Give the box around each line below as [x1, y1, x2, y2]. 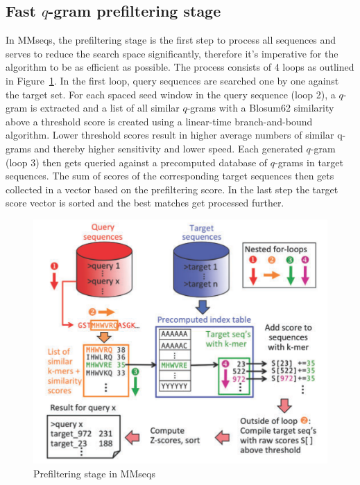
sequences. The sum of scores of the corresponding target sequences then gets [6, 168, 334, 183]
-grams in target [275, 155, 343, 169]
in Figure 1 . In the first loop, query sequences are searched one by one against [6, 73, 339, 87]
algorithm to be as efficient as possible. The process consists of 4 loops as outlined [6, 60, 354, 74]
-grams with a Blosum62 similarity [187, 100, 334, 115]
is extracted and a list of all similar [30, 100, 180, 115]
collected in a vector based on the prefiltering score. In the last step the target [6, 182, 338, 196]
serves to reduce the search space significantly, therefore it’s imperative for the [6, 46, 338, 60]
